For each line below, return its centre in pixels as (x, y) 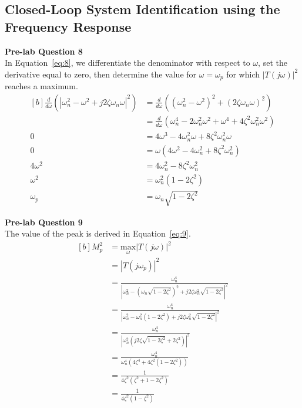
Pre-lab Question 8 (44, 51)
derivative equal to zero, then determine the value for (101, 74)
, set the (273, 63)
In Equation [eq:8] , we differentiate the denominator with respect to (127, 63)
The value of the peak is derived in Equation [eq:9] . (98, 233)
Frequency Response (68, 26)
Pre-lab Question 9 (44, 222)
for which (243, 74)
